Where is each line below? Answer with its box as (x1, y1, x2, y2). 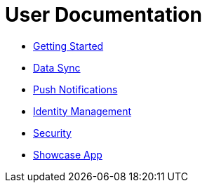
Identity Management (33, 105, 132, 117)
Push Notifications (33, 83, 118, 95)
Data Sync (33, 61, 81, 74)
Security (33, 126, 72, 139)
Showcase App (33, 148, 102, 161)
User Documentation (5, 3, 202, 27)
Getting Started (33, 39, 104, 52)
